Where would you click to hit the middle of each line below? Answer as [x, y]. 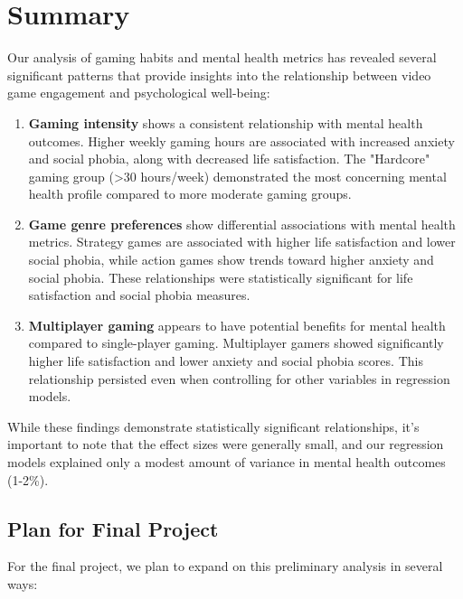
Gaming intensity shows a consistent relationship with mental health [226, 122]
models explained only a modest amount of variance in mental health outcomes [227, 462]
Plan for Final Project [113, 528]
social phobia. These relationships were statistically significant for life [221, 277]
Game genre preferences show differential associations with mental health [242, 224]
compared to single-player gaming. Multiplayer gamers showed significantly [236, 343]
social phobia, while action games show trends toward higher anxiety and [231, 260]
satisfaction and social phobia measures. [139, 295]
